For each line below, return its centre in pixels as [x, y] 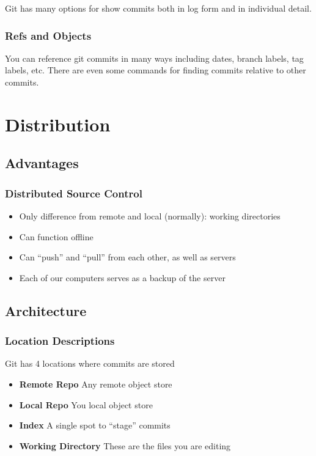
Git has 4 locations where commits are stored [90, 363]
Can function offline [56, 236]
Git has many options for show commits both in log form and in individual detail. [158, 8]
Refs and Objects [48, 35]
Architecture [46, 310]
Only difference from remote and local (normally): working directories [150, 215]
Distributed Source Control [74, 193]
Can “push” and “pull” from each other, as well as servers [127, 257]
